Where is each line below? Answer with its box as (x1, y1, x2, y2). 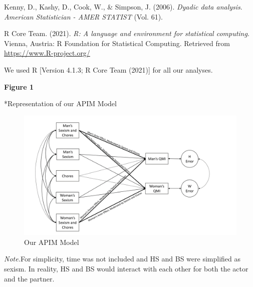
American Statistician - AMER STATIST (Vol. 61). (4, 11, 163, 22)
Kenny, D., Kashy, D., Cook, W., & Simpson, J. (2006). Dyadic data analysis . (4, 2, 242, 12)
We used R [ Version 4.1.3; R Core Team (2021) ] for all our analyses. (4, 64, 213, 75)
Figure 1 (4, 81, 34, 92)
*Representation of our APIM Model (4, 98, 117, 109)
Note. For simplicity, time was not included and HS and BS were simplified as (4, 253, 241, 264)
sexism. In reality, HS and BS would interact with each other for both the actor (4, 263, 248, 274)
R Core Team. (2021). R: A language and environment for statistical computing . (4, 28, 249, 39)
